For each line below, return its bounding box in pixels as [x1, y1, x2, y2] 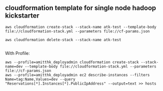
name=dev [5, 64, 23, 69]
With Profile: [5, 50, 30, 56]
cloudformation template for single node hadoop [5, 4, 157, 12]
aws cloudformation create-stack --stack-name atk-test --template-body [5, 24, 157, 29]
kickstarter [5, 12, 40, 20]
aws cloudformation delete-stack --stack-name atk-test [5, 37, 121, 42]
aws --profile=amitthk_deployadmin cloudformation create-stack [5, 60, 139, 65]
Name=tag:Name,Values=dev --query [5, 77, 76, 82]
